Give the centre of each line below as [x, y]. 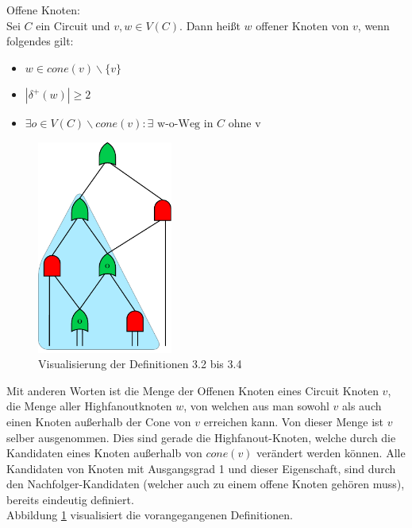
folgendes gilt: [40, 41]
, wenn [373, 25]
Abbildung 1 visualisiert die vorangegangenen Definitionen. [150, 515]
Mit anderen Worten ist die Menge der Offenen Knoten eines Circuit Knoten [193, 390]
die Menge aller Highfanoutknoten [89, 406]
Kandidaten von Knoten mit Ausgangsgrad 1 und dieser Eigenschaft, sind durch [201, 468]
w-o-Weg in [185, 124]
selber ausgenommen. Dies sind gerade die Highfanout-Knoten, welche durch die [201, 437]
